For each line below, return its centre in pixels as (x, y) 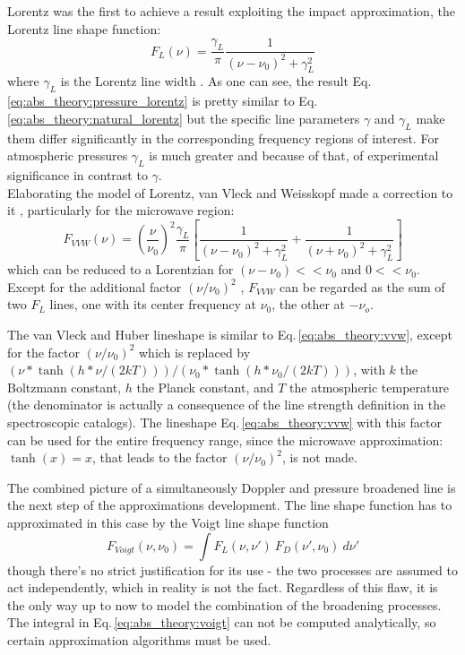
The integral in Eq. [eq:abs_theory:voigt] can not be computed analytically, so (222, 622)
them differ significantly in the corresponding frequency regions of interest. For (223, 138)
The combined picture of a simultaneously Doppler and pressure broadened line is (232, 487)
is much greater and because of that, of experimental (294, 155)
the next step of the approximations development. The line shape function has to (230, 505)
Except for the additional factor (95, 286)
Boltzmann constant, (65, 387)
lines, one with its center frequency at (153, 304)
